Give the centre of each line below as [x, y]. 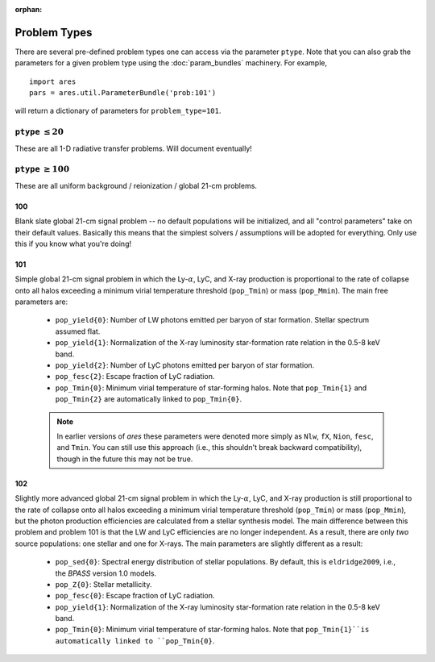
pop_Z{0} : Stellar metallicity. [104, 584]
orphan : [29, 9]
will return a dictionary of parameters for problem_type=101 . [118, 111]
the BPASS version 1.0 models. [106, 573]
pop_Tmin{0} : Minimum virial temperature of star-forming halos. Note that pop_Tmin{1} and [211, 388]
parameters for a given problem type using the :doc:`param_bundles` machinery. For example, [171, 63]
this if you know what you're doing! [73, 244]
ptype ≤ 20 [39, 132]
